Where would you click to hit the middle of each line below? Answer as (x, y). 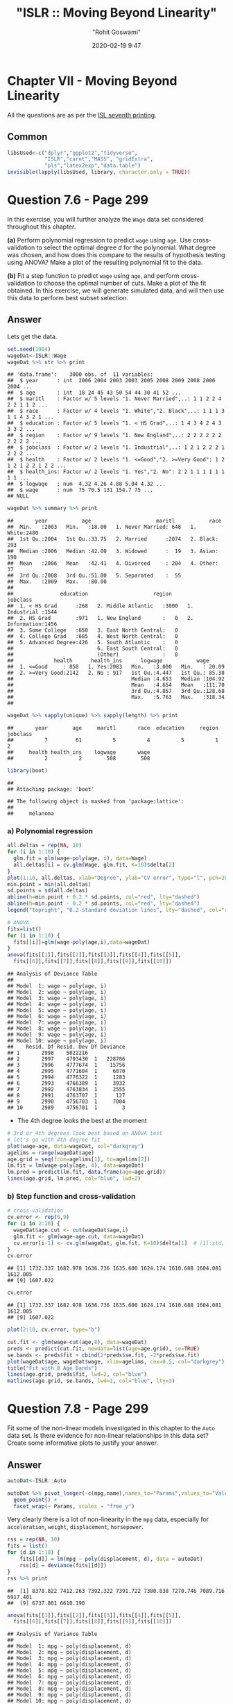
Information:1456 (32, 624)
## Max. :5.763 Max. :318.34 (116, 697)
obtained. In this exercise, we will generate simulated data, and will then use (116, 290)
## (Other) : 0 (93, 655)
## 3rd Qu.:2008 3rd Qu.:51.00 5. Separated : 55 (94, 576)
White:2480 (23, 533)
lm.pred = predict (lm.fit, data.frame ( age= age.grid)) (87, 1172)
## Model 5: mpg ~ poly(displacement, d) (69, 1671)
